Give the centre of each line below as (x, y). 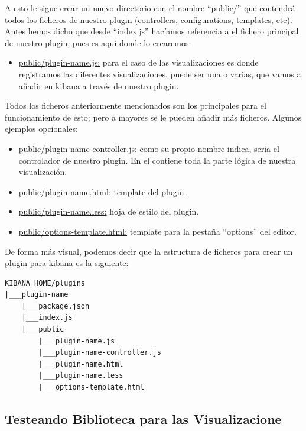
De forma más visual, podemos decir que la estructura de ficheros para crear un (149, 251)
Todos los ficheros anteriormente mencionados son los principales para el (136, 106)
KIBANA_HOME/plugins (45, 283)
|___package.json (56, 306)
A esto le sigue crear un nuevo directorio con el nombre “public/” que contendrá (150, 8)
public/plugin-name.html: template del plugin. (102, 191)
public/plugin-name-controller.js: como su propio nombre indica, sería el (149, 148)
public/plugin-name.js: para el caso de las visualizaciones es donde (139, 62)
